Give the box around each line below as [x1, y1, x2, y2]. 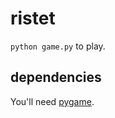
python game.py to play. [10, 40, 106, 52]
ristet [10, 7, 56, 30]
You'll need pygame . [10, 95, 95, 107]
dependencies [10, 69, 102, 86]
